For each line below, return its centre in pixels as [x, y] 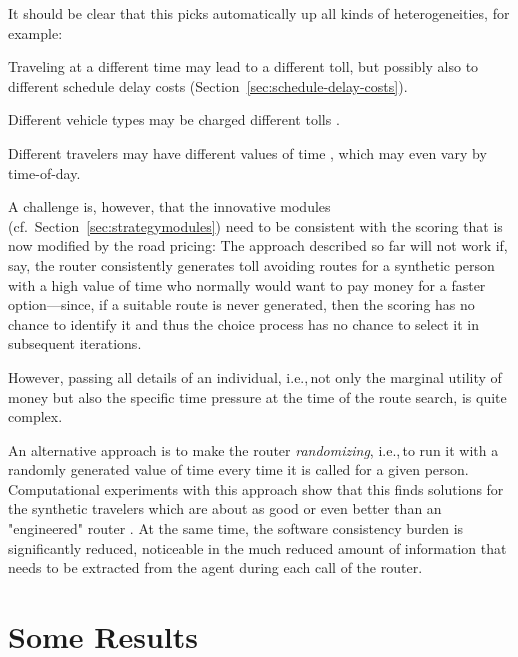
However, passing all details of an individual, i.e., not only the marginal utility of [255, 376]
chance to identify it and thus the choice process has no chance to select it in [243, 323]
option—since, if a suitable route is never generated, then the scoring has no [241, 304]
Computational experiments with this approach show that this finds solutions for [256, 488]
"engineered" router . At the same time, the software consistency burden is [236, 528]
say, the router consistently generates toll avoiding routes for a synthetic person [251, 264]
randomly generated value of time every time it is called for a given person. [238, 469]
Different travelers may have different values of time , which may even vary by [247, 152]
